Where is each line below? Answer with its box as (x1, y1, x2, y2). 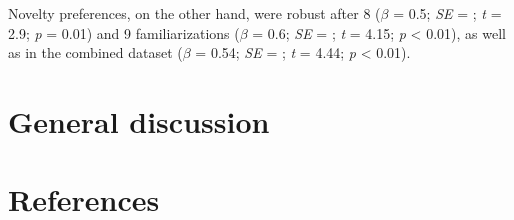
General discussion (8, 100, 270, 141)
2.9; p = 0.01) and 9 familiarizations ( (8, 22, 240, 43)
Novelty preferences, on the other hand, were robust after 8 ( (8, 3, 381, 23)
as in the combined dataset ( (8, 42, 183, 63)
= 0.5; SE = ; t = (393, 3, 502, 23)
